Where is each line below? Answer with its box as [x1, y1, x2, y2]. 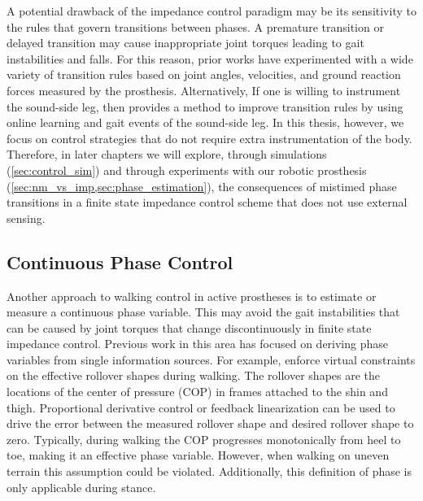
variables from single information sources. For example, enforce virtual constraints [7, 351, 416, 368]
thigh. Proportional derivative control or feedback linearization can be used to [7, 399, 395, 416]
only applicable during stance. [7, 478, 156, 495]
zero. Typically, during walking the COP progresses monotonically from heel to [7, 430, 401, 447]
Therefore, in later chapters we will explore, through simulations [7, 146, 327, 163]
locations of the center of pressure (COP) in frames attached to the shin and [7, 383, 388, 400]
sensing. [7, 209, 46, 226]
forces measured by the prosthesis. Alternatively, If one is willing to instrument [7, 81, 401, 98]
